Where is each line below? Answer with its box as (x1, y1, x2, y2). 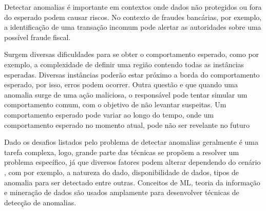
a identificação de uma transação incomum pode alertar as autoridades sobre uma (4, 22, 261, 32)
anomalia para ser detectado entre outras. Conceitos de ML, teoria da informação (4, 177, 260, 187)
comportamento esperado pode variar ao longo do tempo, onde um (4, 109, 214, 120)
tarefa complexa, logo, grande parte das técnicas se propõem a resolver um (4, 146, 239, 157)
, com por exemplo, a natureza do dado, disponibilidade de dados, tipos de (4, 166, 239, 177)
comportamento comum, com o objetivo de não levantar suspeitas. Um (4, 99, 226, 110)
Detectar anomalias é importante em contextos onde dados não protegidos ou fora (4, 2, 262, 12)
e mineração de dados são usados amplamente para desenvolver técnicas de (4, 187, 239, 198)
